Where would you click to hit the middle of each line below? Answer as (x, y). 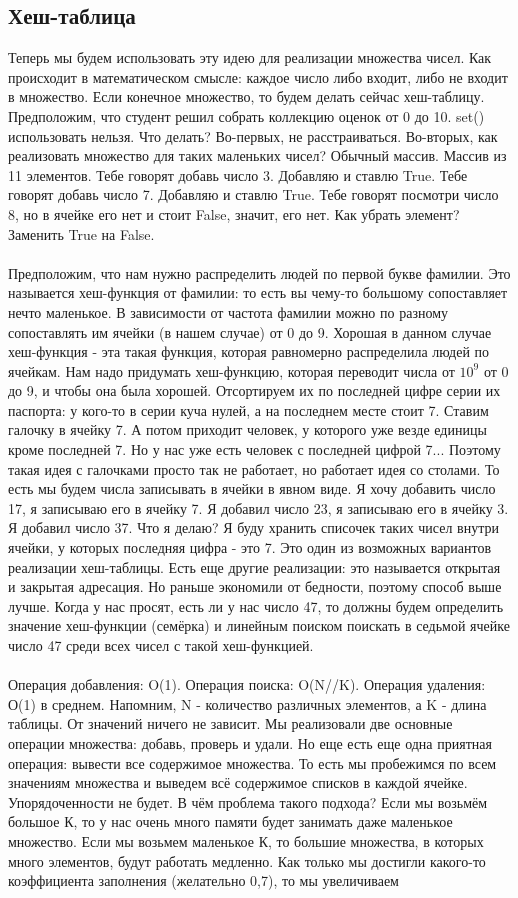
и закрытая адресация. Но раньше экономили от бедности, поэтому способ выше (255, 586)
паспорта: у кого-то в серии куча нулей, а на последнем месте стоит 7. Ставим (248, 409)
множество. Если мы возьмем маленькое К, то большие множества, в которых (246, 840)
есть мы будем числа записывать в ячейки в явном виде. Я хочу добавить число (252, 488)
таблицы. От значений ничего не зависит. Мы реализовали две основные (230, 723)
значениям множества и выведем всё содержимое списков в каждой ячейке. (238, 782)
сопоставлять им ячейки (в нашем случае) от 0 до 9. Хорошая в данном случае (250, 331)
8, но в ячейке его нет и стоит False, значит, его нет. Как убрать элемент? (234, 213)
